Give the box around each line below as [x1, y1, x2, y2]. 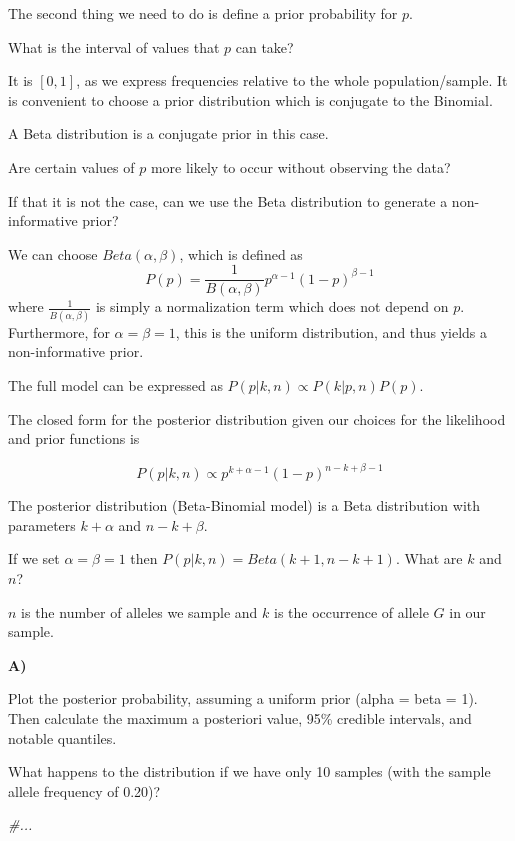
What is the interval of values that [8, 36, 220, 57]
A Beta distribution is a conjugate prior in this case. [8, 123, 329, 144]
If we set [8, 548, 60, 569]
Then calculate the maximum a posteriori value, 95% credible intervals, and [8, 707, 472, 728]
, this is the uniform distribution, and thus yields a [175, 321, 487, 342]
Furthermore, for [8, 321, 110, 342]
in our [449, 601, 486, 622]
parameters [8, 514, 76, 535]
